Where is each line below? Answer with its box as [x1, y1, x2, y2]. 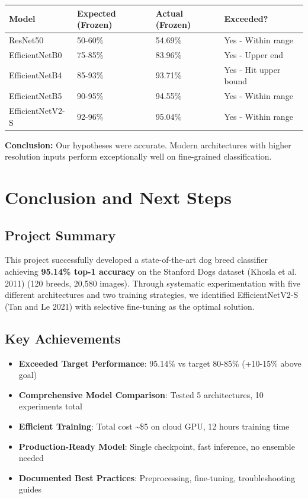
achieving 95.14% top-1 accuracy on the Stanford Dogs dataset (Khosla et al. [5, 265, 297, 277]
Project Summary [5, 225, 116, 244]
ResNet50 [9, 33, 44, 46]
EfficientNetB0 [9, 48, 62, 61]
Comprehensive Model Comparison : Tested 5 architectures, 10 [18, 388, 264, 401]
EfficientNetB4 [9, 69, 62, 81]
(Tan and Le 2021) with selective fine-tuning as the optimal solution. [5, 300, 255, 312]
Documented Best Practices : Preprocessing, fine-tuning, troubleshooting [18, 471, 296, 484]
